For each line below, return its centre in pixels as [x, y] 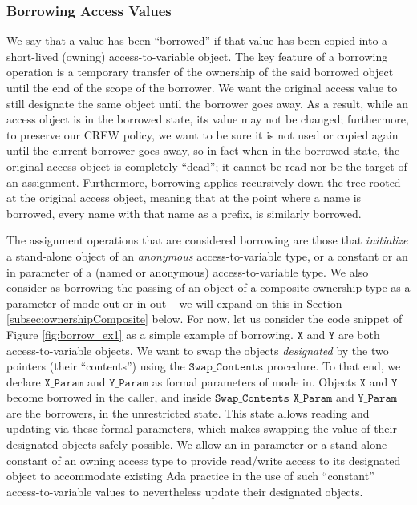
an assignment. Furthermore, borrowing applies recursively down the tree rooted [204, 182]
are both [359, 334]
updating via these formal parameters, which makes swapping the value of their [202, 428]
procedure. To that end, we [334, 366]
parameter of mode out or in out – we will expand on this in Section [174, 303]
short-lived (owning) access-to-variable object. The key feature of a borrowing [197, 56]
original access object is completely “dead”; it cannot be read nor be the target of [207, 166]
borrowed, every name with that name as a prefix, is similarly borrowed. [184, 213]
